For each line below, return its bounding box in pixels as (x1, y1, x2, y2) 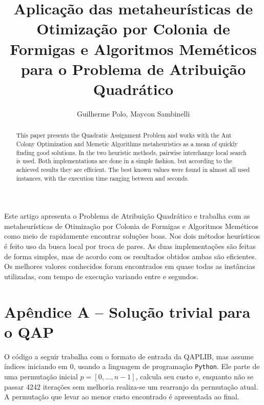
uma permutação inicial (4, 371, 78, 381)
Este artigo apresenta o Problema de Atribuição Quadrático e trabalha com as (4, 210, 250, 221)
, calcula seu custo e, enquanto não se (135, 371, 254, 381)
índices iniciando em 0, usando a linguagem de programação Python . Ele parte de (4, 361, 260, 372)
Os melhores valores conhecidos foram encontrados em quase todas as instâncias (4, 261, 255, 272)
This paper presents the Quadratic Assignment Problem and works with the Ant (16, 131, 232, 140)
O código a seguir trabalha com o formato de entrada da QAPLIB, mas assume (4, 351, 254, 361)
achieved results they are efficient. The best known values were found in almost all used (16, 165, 250, 173)
